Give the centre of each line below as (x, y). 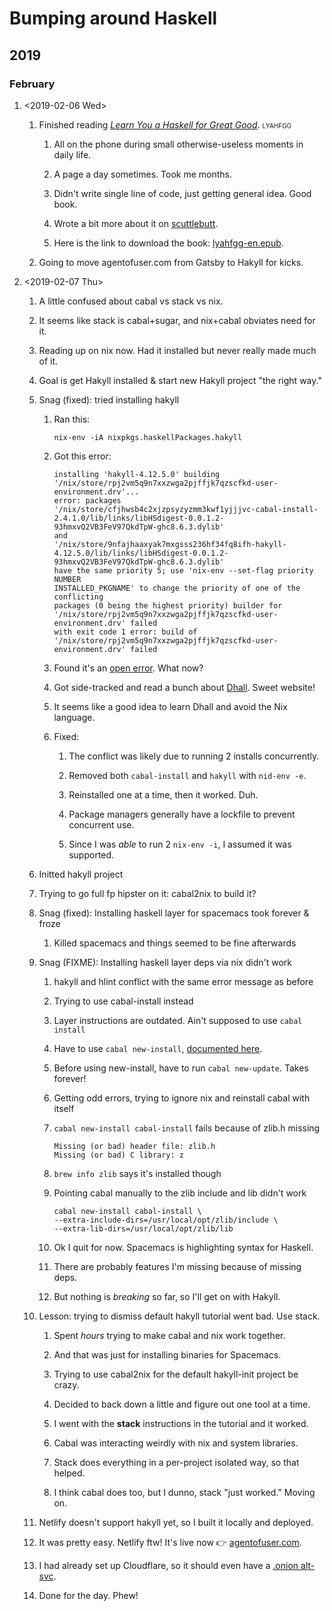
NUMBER (67, 579)
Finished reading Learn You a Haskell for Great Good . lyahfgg (165, 124)
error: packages (87, 500)
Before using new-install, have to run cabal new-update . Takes (181, 1068)
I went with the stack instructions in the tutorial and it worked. (181, 1423)
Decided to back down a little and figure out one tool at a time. (182, 1404)
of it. (48, 361)
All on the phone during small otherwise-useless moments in (178, 144)
